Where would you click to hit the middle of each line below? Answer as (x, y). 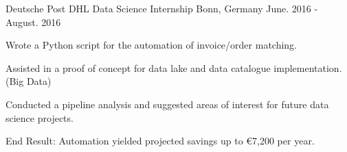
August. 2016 (33, 22)
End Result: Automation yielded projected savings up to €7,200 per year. (160, 141)
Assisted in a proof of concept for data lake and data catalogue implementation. (174, 67)
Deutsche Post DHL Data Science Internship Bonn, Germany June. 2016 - (162, 8)
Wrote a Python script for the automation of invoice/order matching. (152, 45)
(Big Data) (29, 81)
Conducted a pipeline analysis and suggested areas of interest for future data (167, 104)
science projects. (40, 117)
